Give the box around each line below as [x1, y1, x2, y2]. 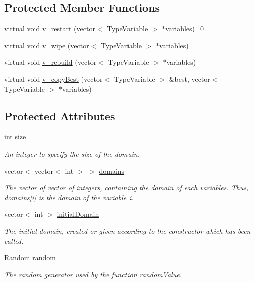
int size [4, 131, 26, 142]
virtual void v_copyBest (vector [4, 73, 103, 84]
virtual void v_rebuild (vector [4, 57, 97, 67]
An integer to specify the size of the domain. [4, 148, 140, 159]
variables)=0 [165, 23, 204, 34]
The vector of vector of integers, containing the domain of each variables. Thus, [4, 182, 249, 193]
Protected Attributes [4, 108, 115, 123]
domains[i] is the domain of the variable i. [4, 192, 134, 202]
